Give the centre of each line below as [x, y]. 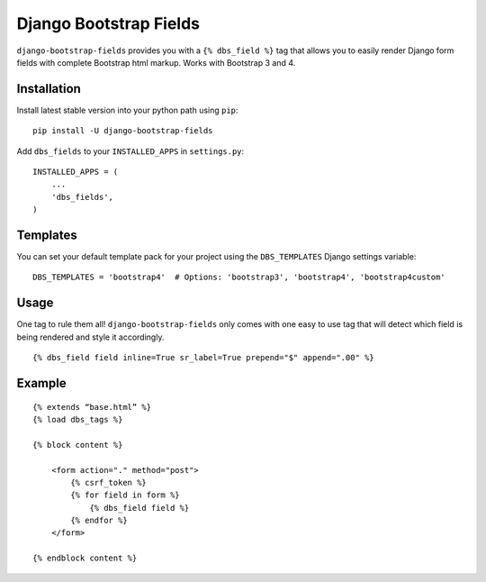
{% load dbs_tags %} [78, 419]
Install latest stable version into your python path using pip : [127, 110]
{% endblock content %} [85, 558]
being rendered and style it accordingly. [90, 337]
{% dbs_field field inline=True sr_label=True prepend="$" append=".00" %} [203, 358]
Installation [49, 89]
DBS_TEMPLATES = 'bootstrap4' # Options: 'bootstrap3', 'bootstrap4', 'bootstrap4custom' [239, 277]
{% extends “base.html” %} [92, 407]
